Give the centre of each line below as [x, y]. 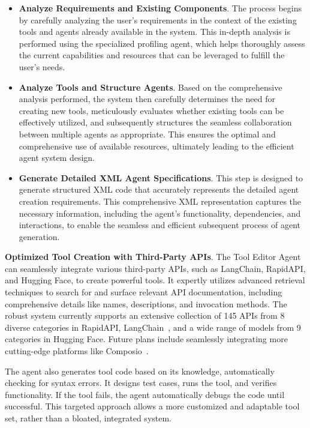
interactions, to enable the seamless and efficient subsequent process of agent [160, 225]
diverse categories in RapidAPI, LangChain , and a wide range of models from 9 [153, 327]
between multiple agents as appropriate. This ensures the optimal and [147, 134]
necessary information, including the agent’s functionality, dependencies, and [160, 213]
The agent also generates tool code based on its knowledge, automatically [140, 371]
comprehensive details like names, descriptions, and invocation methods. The [146, 303]
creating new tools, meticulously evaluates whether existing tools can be [151, 110]
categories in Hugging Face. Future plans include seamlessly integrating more [146, 339]
